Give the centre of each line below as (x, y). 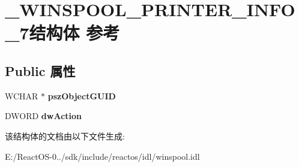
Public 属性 (40, 70)
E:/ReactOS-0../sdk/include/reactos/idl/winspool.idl (102, 156)
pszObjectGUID (82, 95)
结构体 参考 (74, 33)
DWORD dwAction (44, 116)
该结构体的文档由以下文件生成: (65, 136)
